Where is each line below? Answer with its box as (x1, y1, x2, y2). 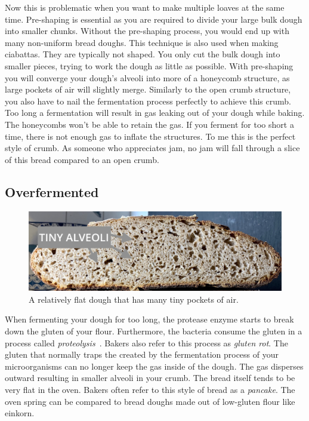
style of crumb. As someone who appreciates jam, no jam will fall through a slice (5, 142, 300, 154)
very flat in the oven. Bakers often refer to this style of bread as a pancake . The (5, 383, 295, 395)
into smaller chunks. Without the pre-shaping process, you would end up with (5, 24, 289, 37)
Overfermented (5, 182, 99, 201)
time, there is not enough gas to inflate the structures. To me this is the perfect (5, 130, 296, 142)
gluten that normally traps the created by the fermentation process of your (5, 348, 279, 361)
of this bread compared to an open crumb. (5, 153, 159, 165)
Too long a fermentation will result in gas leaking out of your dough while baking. (5, 106, 305, 119)
